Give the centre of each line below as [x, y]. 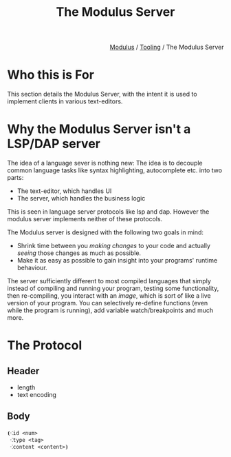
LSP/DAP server [54, 144]
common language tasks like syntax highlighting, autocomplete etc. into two [114, 170]
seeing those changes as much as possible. [79, 253]
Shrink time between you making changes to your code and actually [114, 246]
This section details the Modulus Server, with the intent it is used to [102, 94]
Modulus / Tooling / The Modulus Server [167, 47]
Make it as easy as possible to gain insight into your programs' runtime [117, 261]
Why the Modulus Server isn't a [99, 129]
